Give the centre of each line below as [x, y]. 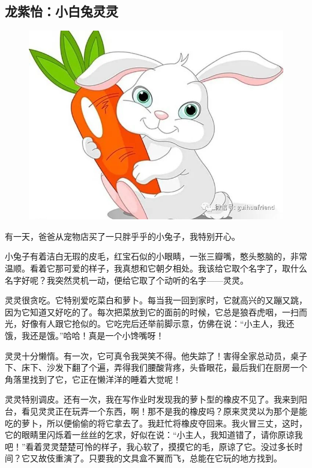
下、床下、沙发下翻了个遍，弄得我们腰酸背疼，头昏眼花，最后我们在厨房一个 [156, 367]
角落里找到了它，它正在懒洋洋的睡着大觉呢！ [93, 379]
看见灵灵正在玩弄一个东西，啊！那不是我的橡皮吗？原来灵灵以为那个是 [160, 411]
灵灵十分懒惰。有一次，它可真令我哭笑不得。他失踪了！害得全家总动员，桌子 [156, 355]
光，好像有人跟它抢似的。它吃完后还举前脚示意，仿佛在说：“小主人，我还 [150, 324]
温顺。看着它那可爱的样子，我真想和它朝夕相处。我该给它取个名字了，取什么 [156, 268]
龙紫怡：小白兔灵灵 [61, 11]
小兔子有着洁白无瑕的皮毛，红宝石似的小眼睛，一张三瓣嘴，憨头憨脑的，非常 [156, 256]
